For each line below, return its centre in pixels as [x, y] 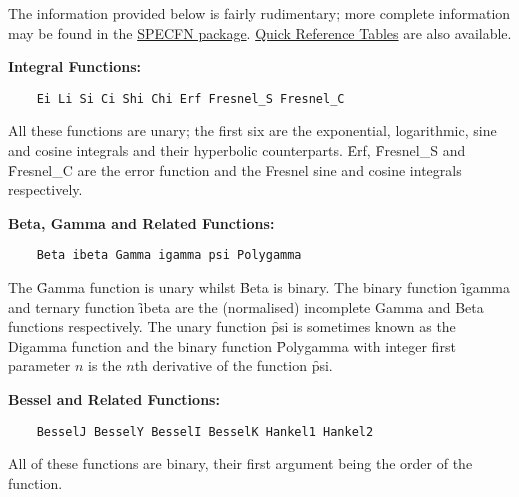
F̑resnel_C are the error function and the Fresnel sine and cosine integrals [235, 169]
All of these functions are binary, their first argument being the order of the [240, 463]
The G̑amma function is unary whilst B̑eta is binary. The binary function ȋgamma [259, 287]
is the [105, 365]
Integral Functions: [74, 66]
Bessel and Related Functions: [114, 399]
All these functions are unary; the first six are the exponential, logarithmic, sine [252, 130]
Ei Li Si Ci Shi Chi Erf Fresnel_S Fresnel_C [190, 98]
